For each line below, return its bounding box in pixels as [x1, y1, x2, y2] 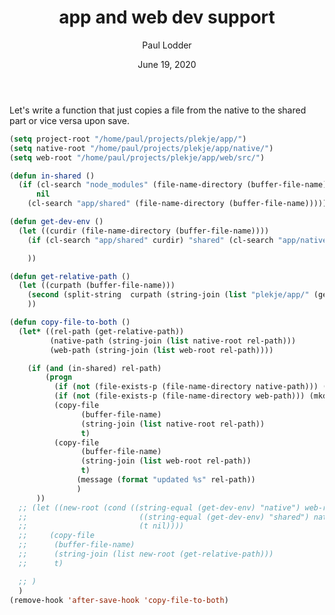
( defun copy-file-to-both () [9, 317, 131, 328]
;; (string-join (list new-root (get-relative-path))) [18, 549, 274, 560]
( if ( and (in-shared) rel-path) [27, 363, 162, 373]
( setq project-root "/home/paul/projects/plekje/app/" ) [9, 134, 247, 144]
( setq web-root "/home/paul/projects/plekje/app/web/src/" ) [9, 152, 266, 163]
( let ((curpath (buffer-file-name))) [18, 281, 176, 291]
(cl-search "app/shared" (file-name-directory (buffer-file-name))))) [27, 199, 328, 209]
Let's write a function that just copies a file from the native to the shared [9, 104, 307, 116]
